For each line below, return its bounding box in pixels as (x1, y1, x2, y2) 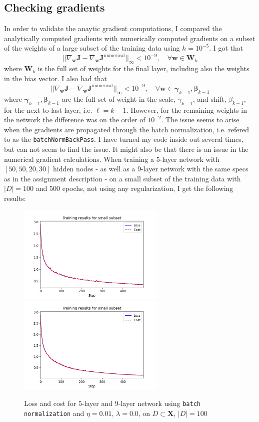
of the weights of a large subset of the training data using (4, 43, 180, 53)
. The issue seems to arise (161, 114, 239, 125)
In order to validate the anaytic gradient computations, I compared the (4, 23, 222, 34)
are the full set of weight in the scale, (61, 93, 175, 104)
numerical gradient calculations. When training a (4, 153, 154, 164)
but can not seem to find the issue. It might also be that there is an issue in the (4, 144, 248, 154)
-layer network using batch (118, 398, 200, 408)
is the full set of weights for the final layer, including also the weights (37, 63, 249, 74)
